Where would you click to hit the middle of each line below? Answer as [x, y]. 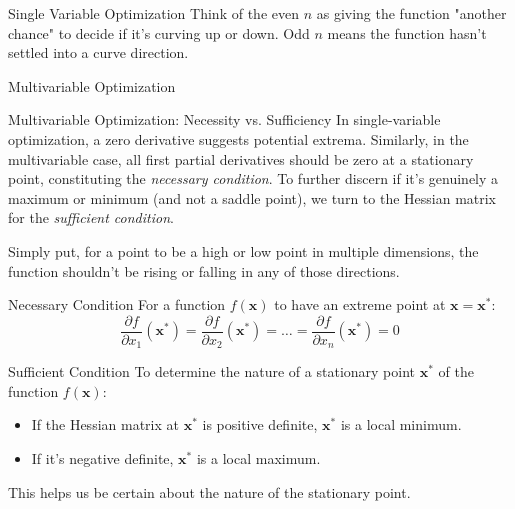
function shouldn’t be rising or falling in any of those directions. [204, 270]
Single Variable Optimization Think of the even [153, 13]
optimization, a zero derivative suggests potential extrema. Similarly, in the [238, 138]
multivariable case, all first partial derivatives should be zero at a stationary [241, 158]
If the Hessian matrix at [105, 424]
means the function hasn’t [407, 32]
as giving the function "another [411, 13]
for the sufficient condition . [91, 217]
